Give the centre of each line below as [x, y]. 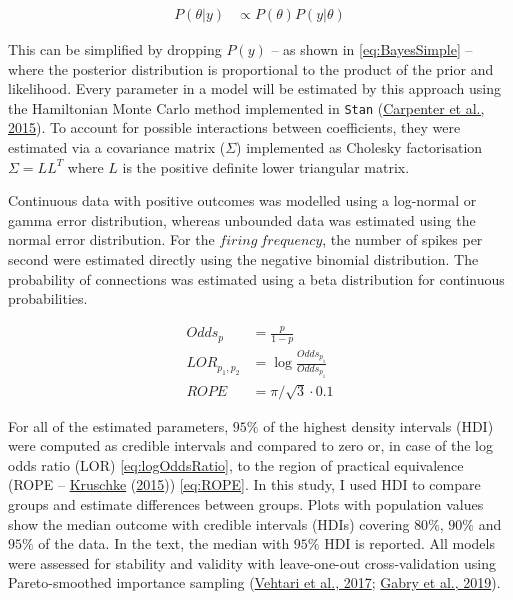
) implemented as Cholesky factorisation [359, 147]
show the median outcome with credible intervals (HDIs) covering [209, 523]
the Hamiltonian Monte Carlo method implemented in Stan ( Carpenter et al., [246, 107]
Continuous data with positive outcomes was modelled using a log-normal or [242, 200]
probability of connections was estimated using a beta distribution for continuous [256, 278]
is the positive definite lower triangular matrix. [266, 166]
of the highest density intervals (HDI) [378, 425]
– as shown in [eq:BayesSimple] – [372, 49]
